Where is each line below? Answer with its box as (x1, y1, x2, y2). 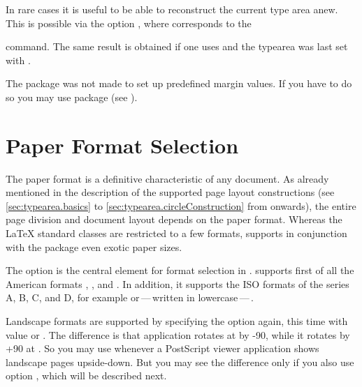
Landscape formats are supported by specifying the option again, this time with (6, 314, 348, 328)
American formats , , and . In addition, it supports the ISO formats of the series (6, 276, 349, 291)
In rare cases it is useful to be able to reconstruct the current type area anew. (6, 2, 338, 16)
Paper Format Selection (6, 130, 239, 159)
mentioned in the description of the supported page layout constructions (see (6, 185, 335, 199)
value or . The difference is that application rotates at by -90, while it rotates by (6, 327, 350, 342)
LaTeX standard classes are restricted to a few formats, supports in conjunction (6, 226, 347, 241)
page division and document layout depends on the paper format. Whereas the (6, 212, 342, 227)
